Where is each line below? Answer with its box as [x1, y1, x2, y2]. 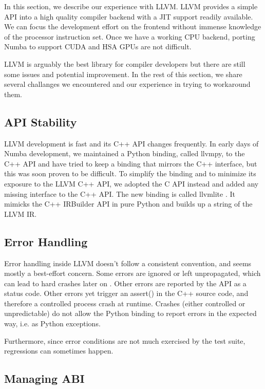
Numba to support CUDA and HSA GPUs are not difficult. [4, 41, 192, 52]
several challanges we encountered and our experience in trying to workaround [4, 79, 251, 89]
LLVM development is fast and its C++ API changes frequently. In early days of [4, 138, 259, 149]
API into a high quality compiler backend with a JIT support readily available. [4, 11, 253, 22]
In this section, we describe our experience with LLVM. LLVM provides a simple [4, 1, 258, 11]
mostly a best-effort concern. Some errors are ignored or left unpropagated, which [4, 268, 261, 279]
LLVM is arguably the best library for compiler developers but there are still [4, 58, 245, 69]
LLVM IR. [4, 208, 37, 219]
